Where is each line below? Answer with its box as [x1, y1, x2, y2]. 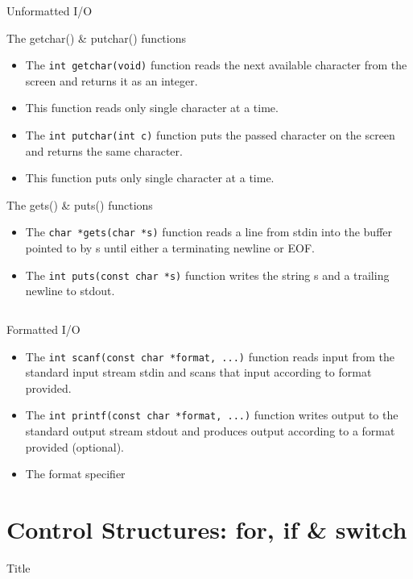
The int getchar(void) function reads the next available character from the [25, 56, 407, 73]
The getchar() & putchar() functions [6, 29, 187, 46]
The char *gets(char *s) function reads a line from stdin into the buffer [25, 223, 393, 240]
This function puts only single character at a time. [25, 169, 275, 186]
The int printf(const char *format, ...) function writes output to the [25, 406, 399, 423]
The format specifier [25, 465, 126, 482]
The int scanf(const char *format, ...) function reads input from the [25, 348, 395, 364]
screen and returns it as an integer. [25, 72, 198, 89]
